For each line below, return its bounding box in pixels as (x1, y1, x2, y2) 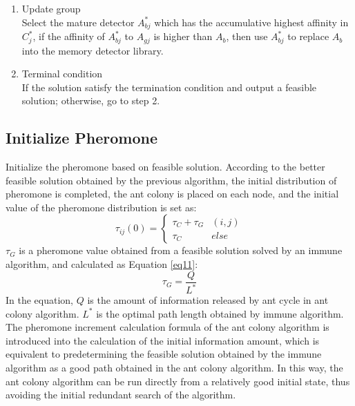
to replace (287, 29, 329, 43)
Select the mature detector (21, 14, 135, 29)
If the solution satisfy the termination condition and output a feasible (21, 79, 317, 94)
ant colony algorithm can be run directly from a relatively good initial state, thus (6, 374, 350, 388)
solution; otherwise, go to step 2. (21, 93, 160, 108)
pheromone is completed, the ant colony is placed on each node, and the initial (6, 186, 339, 201)
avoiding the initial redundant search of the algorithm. (6, 387, 236, 402)
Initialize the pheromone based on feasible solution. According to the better (6, 159, 325, 174)
